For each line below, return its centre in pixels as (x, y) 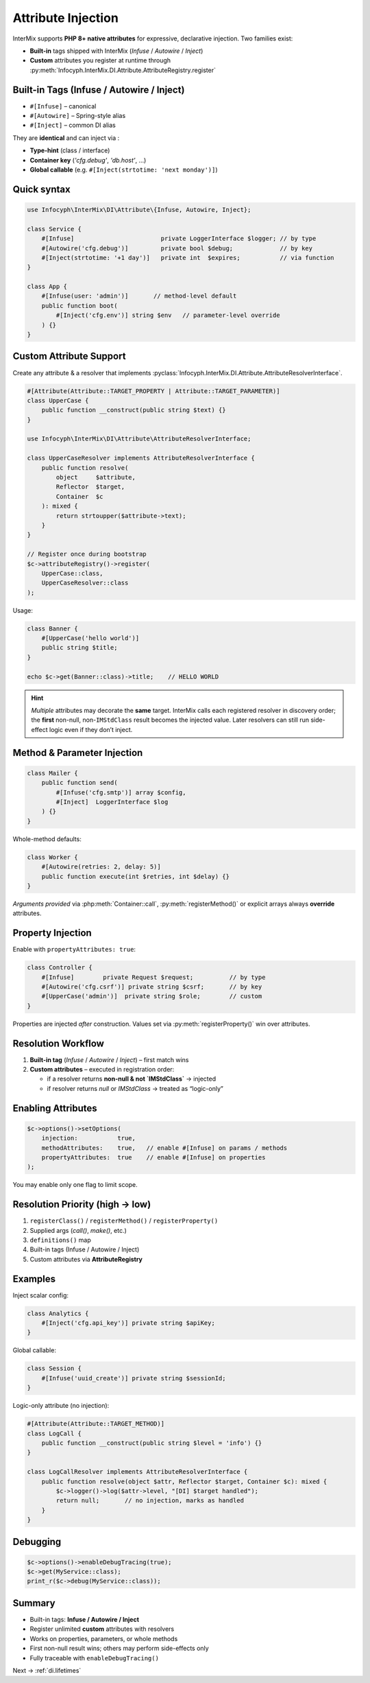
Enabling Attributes (55, 1108)
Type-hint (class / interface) (70, 150)
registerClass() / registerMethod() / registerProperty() (124, 1221)
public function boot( (79, 306)
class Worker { (52, 857)
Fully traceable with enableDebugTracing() (94, 1658)
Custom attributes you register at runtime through (100, 60)
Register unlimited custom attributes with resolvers (102, 1629)
